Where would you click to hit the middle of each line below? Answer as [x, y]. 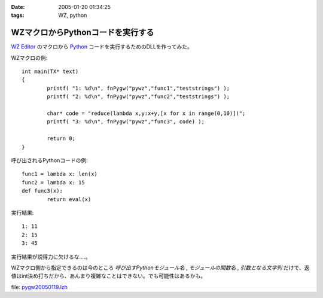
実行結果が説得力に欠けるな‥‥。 [51, 257]
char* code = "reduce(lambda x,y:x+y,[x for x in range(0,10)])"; [146, 113]
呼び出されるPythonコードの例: [49, 160]
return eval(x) [69, 199]
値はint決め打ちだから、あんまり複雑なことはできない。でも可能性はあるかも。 [109, 276]
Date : [18, 7]
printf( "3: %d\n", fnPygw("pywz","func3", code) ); [126, 122]
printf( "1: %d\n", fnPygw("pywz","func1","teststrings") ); [138, 88]
